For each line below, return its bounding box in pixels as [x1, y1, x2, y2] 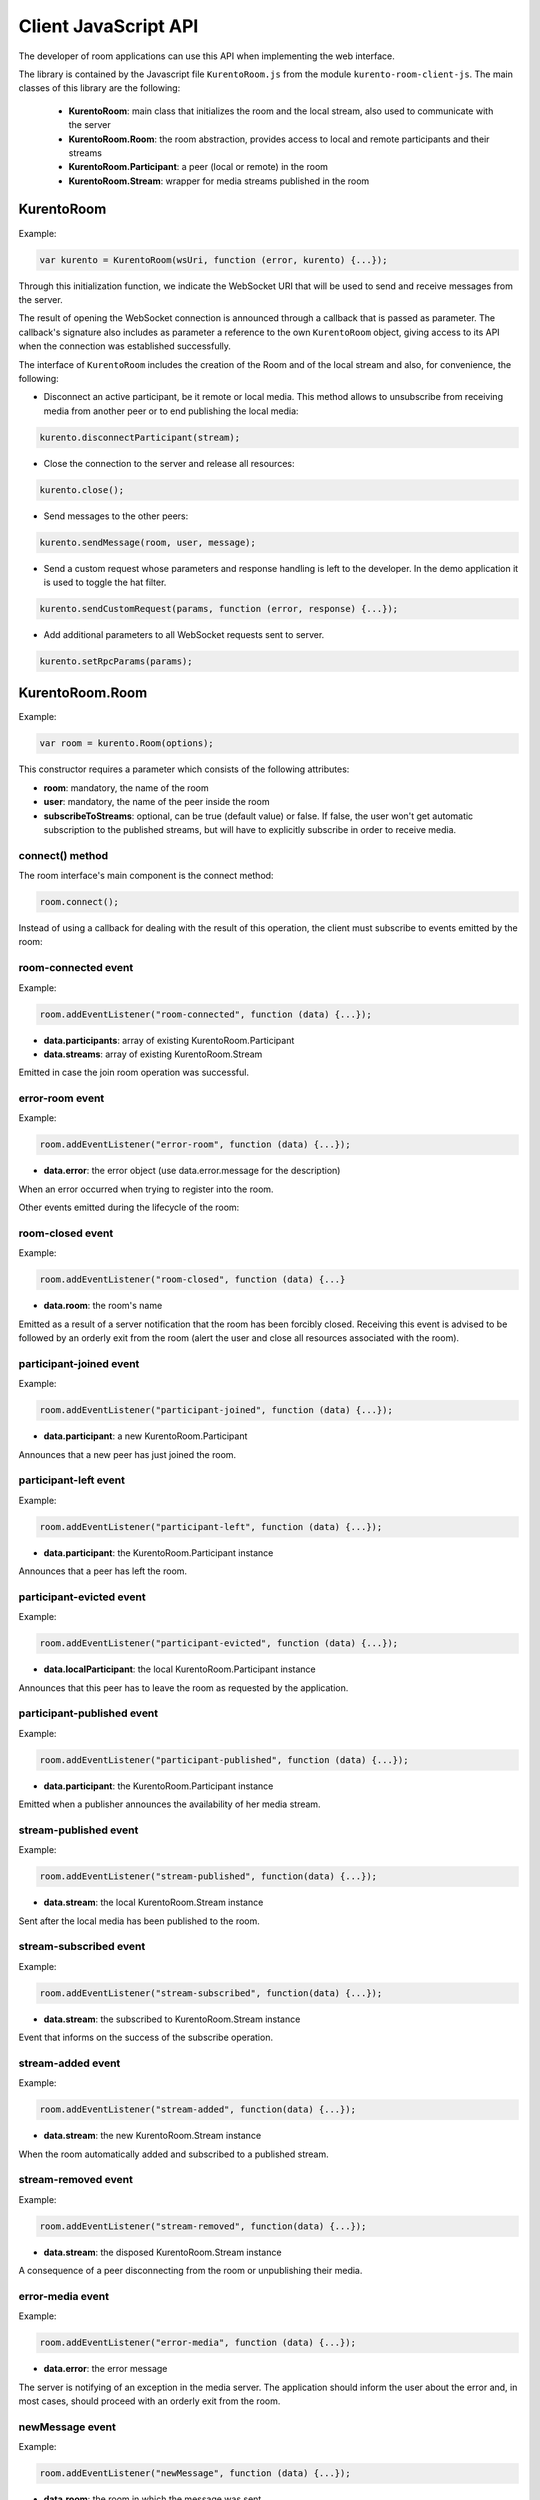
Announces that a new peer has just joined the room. [18, 1448, 237, 1460]
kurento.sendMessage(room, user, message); [39, 536, 257, 548]
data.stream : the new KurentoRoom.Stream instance [43, 2130, 262, 2142]
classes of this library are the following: [18, 82, 181, 94]
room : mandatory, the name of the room [43, 781, 209, 794]
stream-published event [18, 1823, 139, 1837]
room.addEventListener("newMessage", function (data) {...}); [39, 2468, 351, 2479]
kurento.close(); [39, 484, 125, 495]
